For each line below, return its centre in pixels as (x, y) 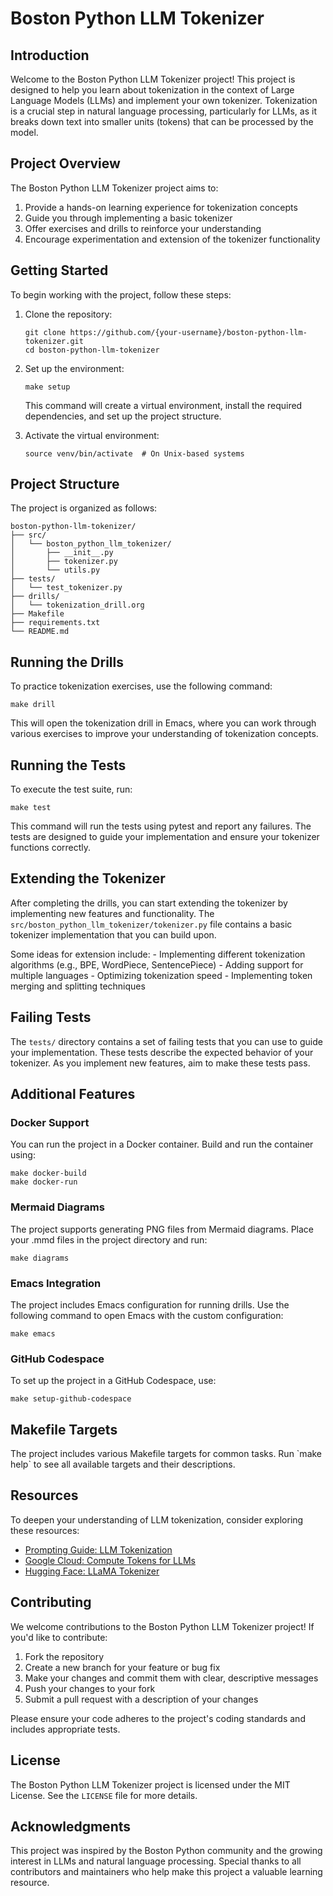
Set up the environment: (74, 368)
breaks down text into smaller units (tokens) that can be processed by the (162, 121)
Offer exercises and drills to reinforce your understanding (143, 228)
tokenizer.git (54, 341)
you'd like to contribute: (59, 1637)
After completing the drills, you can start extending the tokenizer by (149, 903)
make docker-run (44, 1182)
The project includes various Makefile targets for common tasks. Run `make (166, 1454)
